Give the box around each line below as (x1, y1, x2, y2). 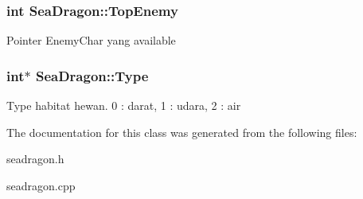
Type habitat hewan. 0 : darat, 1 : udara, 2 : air (6, 97, 241, 114)
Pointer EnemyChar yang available (6, 32, 176, 49)
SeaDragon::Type (35, 65, 149, 85)
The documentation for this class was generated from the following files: (6, 123, 357, 140)
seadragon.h (6, 150, 64, 167)
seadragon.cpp (6, 177, 76, 193)
